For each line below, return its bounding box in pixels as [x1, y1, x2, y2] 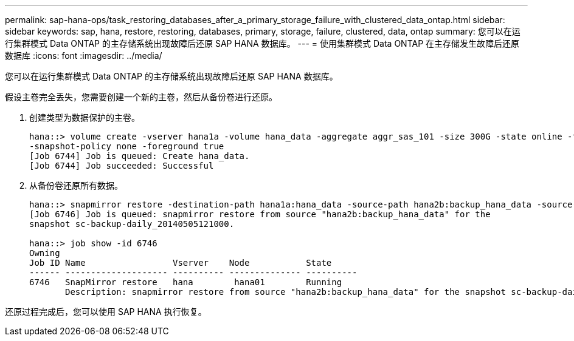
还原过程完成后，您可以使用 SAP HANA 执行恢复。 [5, 306, 207, 317]
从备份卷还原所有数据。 [29, 180, 123, 191]
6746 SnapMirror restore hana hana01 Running [29, 277, 342, 287]
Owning [29, 248, 60, 258]
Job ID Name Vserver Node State [29, 258, 332, 268]
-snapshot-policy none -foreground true [29, 141, 224, 151]
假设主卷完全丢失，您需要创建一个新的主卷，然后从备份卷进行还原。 [5, 92, 277, 102]
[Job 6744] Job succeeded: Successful [29, 161, 214, 170]
